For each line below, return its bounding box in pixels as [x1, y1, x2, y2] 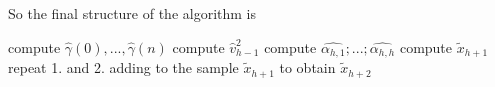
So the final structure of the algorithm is [8, 3, 257, 23]
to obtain [279, 57, 336, 78]
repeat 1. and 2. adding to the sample [8, 57, 239, 78]
